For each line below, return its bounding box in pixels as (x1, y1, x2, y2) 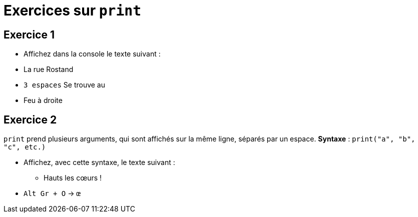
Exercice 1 (4, 28, 55, 41)
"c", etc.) (4, 143, 46, 151)
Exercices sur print (4, 2, 142, 19)
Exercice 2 (4, 113, 57, 126)
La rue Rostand (24, 65, 74, 74)
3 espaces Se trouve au (24, 80, 106, 89)
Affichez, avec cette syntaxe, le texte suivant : (24, 158, 175, 167)
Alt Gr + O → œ (24, 189, 81, 198)
